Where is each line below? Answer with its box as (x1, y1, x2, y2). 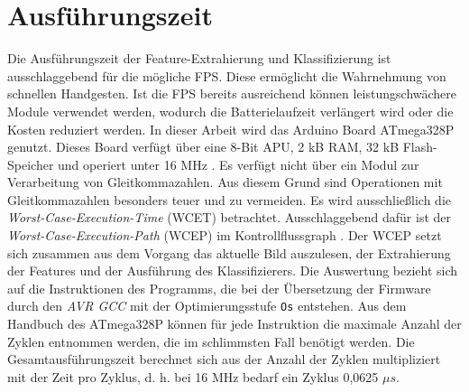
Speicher (7, 154, 54, 173)
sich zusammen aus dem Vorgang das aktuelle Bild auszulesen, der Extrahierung (7, 243, 451, 262)
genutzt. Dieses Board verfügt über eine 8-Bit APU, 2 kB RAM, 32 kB (7, 137, 400, 156)
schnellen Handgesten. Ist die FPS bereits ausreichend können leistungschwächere (7, 84, 457, 103)
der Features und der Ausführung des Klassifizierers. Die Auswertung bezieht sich (7, 261, 458, 280)
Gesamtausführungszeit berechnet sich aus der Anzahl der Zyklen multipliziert (7, 350, 441, 369)
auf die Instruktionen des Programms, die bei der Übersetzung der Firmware (7, 278, 431, 297)
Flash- (402, 137, 437, 156)
